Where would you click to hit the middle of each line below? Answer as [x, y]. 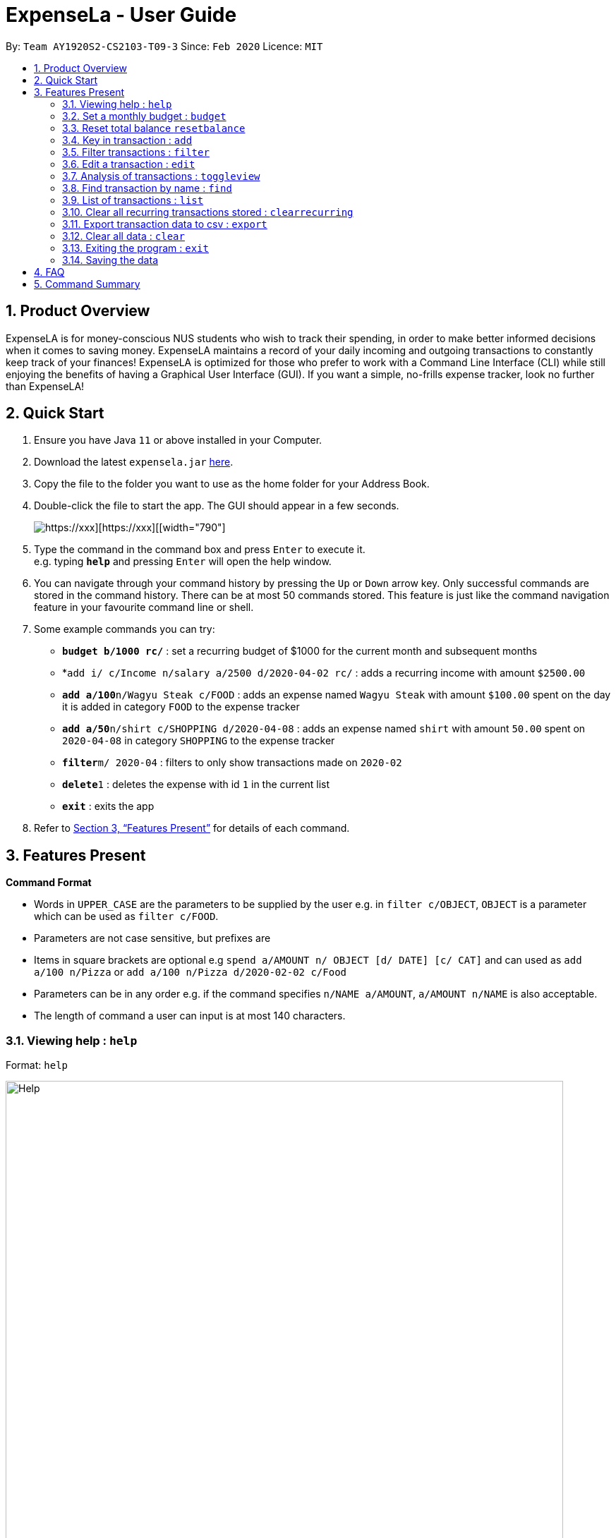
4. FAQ [49, 272]
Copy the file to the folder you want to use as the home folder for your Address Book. [232, 484]
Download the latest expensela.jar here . [134, 462]
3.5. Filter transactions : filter [136, 152]
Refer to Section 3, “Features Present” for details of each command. [192, 828]
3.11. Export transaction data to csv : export [165, 224]
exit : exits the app [108, 806]
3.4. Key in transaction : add [127, 140]
